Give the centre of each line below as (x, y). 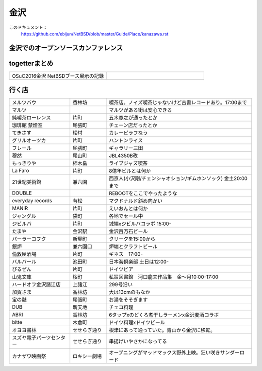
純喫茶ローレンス (31, 118)
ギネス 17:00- (126, 254)
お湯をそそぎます (128, 300)
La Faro (20, 171)
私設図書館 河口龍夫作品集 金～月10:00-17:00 (164, 277)
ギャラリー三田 (126, 148)
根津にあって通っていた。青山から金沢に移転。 (162, 330)
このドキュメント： (28, 27)
